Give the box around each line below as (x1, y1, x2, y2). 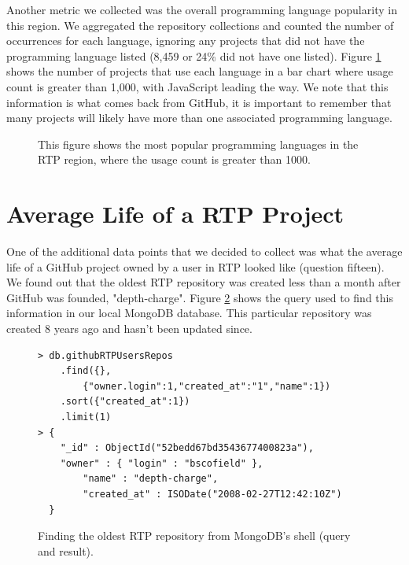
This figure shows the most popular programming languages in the (38, 135, 359, 152)
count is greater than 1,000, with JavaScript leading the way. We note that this (6, 78, 389, 94)
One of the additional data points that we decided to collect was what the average (6, 243, 403, 260)
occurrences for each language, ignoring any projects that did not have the (6, 32, 365, 49)
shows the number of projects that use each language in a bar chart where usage (6, 63, 393, 79)
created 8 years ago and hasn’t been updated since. (6, 320, 252, 337)
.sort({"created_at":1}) (60, 396, 190, 408)
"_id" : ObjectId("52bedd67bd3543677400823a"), (60, 442, 314, 454)
